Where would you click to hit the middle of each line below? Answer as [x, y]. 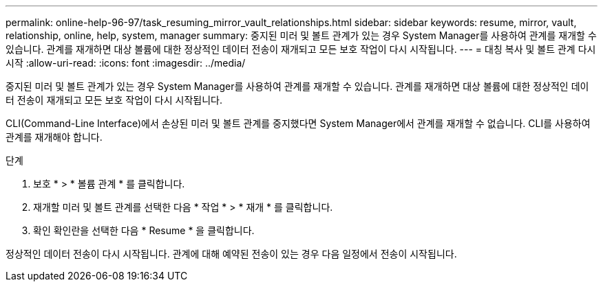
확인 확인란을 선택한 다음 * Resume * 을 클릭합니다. [144, 230]
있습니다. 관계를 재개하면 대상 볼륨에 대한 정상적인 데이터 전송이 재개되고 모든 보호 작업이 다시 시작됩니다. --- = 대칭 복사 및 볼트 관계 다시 [301, 49]
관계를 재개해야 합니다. [54, 137]
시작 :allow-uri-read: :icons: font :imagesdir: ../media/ [126, 63]
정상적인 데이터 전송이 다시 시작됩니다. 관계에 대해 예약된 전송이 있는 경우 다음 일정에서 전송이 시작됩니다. [231, 254]
